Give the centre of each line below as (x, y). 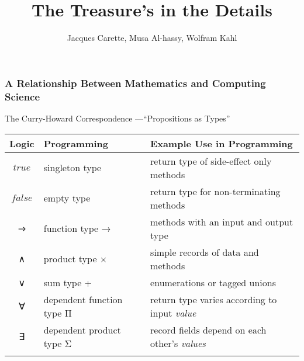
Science (23, 96)
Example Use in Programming (222, 143)
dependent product (82, 329)
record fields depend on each (208, 329)
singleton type (72, 168)
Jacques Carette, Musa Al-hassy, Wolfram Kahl (152, 38)
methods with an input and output (222, 221)
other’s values (178, 343)
